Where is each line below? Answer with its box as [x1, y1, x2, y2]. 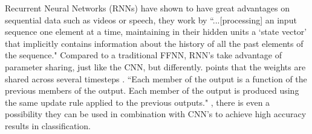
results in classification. [5, 119, 91, 132]
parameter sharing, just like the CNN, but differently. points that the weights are [5, 60, 306, 73]
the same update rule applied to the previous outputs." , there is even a [5, 96, 270, 108]
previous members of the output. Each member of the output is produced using [5, 84, 299, 97]
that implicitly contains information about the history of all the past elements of [5, 37, 304, 49]
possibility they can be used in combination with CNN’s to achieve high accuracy [5, 108, 307, 120]
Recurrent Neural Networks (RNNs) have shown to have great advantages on [5, 2, 290, 14]
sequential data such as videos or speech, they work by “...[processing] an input [5, 13, 297, 26]
